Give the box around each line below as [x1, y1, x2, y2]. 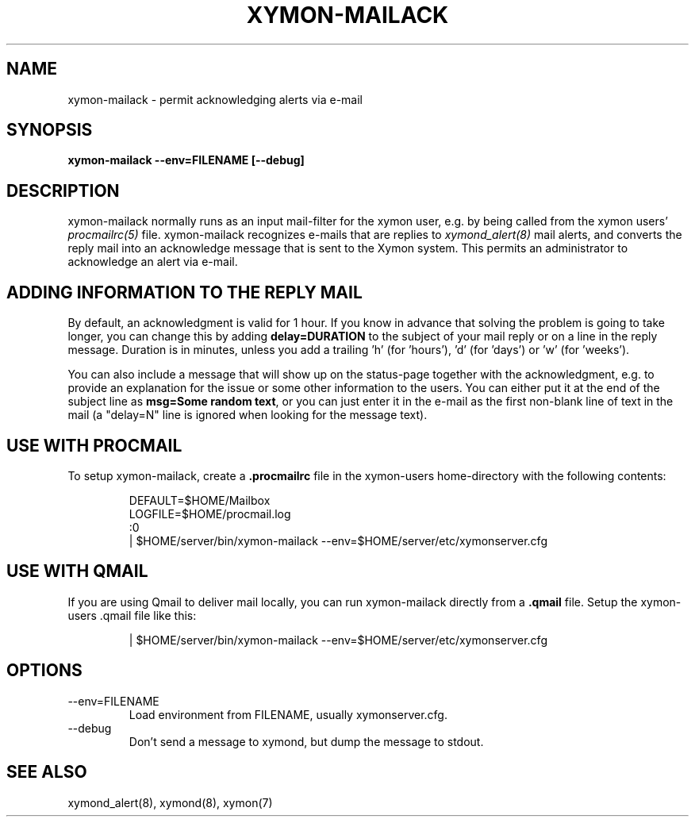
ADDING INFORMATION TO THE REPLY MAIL [6, 282, 363, 302]
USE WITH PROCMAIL [6, 435, 182, 456]
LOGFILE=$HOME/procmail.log [129, 506, 291, 521]
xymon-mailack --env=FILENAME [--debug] [67, 153, 305, 167]
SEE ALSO [6, 762, 87, 783]
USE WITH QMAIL [6, 561, 148, 582]
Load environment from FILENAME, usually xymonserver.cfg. [129, 707, 447, 721]
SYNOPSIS [6, 120, 93, 140]
